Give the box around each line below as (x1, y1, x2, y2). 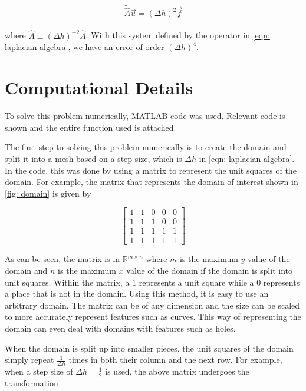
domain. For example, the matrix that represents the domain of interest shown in (5, 175, 298, 188)
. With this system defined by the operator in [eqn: (85, 29, 270, 41)
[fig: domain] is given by (5, 187, 91, 199)
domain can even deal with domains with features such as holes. (5, 322, 236, 334)
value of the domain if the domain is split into (126, 264, 292, 277)
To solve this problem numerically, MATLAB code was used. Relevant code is (5, 110, 285, 122)
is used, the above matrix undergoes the (105, 365, 249, 377)
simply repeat (5, 353, 54, 366)
